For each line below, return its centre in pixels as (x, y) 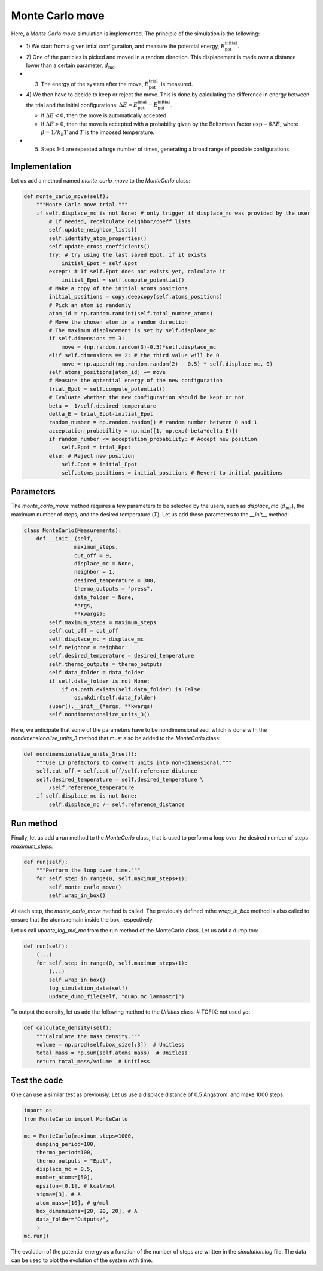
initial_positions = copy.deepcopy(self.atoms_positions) (135, 297)
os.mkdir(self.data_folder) (115, 698)
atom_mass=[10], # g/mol (73, 1202)
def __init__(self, (65, 538)
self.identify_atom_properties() (98, 238)
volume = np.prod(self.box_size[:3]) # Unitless (110, 1045)
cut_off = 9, (93, 555)
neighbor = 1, (95, 572)
